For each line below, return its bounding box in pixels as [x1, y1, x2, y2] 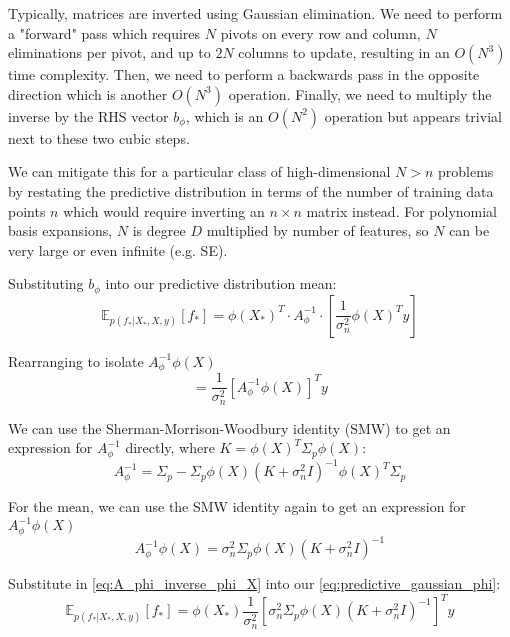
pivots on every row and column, [220, 22, 421, 43]
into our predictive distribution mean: [105, 273, 337, 294]
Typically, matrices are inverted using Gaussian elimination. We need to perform [8, 3, 503, 23]
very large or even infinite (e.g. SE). [8, 239, 228, 260]
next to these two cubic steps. [8, 127, 190, 148]
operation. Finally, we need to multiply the [228, 83, 492, 104]
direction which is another [8, 83, 168, 104]
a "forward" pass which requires [8, 22, 201, 43]
